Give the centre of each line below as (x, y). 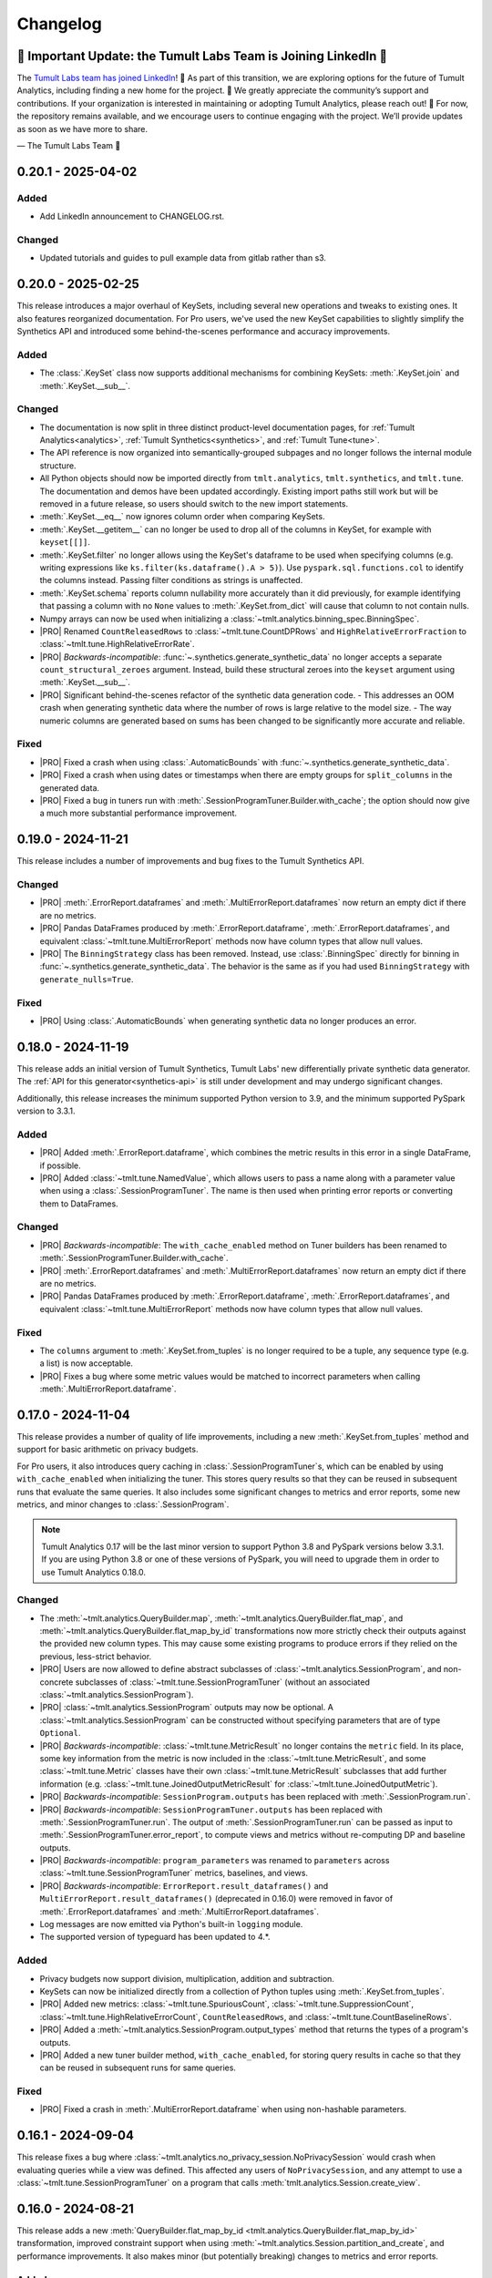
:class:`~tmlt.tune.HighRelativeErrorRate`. (117, 644)
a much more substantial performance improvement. (138, 813)
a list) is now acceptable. (87, 1363)
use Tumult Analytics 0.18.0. (93, 1572)
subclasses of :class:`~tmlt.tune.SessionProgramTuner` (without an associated (223, 1682)
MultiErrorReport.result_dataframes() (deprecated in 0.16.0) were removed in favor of (216, 1899)
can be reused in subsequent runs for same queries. (138, 2068)
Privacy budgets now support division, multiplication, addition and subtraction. (187, 1978)
